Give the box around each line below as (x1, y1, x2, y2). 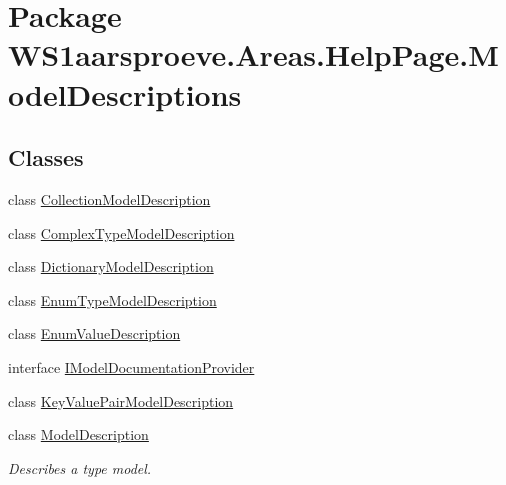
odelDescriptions (8, 73, 242, 114)
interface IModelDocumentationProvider (8, 356, 255, 377)
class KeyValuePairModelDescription (8, 390, 234, 411)
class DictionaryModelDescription (8, 256, 214, 277)
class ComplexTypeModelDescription (8, 222, 235, 243)
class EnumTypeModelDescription (8, 289, 217, 310)
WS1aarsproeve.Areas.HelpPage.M (8, 34, 499, 75)
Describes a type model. (8, 457, 152, 478)
